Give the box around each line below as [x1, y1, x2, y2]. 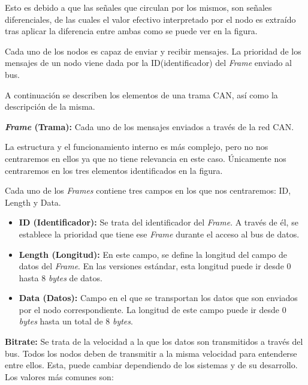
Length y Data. [5, 195, 61, 208]
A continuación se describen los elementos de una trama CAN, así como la [5, 88, 278, 101]
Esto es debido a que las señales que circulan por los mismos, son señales [5, 1, 272, 13]
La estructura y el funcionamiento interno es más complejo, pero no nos [5, 140, 268, 153]
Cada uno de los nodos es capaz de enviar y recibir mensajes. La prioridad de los [5, 44, 301, 57]
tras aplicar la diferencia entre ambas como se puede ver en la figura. [5, 25, 258, 37]
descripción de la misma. [5, 100, 95, 113]
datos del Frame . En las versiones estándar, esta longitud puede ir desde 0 [19, 260, 291, 272]
